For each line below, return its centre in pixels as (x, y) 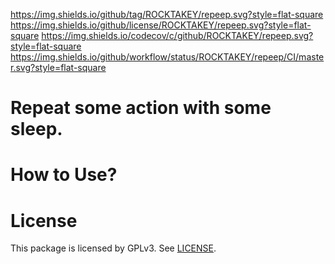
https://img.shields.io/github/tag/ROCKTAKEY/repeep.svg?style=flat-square (167, 14)
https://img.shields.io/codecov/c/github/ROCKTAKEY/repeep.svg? (177, 35)
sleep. (36, 129)
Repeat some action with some (141, 108)
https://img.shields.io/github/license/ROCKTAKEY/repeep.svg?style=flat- (161, 25)
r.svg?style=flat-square (58, 67)
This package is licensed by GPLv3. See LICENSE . (113, 248)
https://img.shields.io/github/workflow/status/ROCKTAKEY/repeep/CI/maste (167, 57)
